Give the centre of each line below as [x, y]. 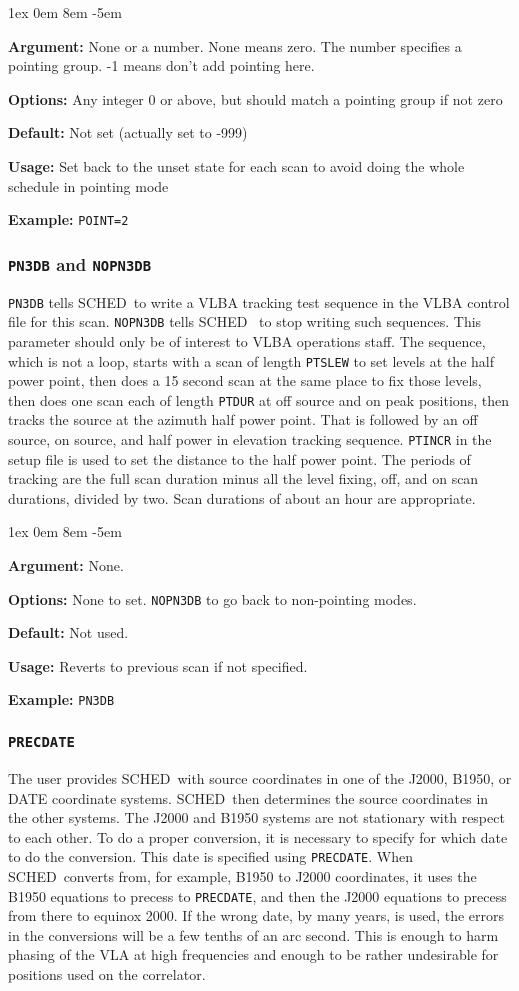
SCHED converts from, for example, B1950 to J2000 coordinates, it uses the [242, 875]
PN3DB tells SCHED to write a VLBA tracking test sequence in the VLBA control [259, 301]
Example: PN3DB [61, 699]
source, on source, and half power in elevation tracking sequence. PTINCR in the [250, 439]
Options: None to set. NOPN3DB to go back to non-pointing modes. [212, 598]
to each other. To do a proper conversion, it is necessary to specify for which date [258, 836]
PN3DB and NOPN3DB [80, 263]
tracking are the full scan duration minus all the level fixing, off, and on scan [243, 478]
